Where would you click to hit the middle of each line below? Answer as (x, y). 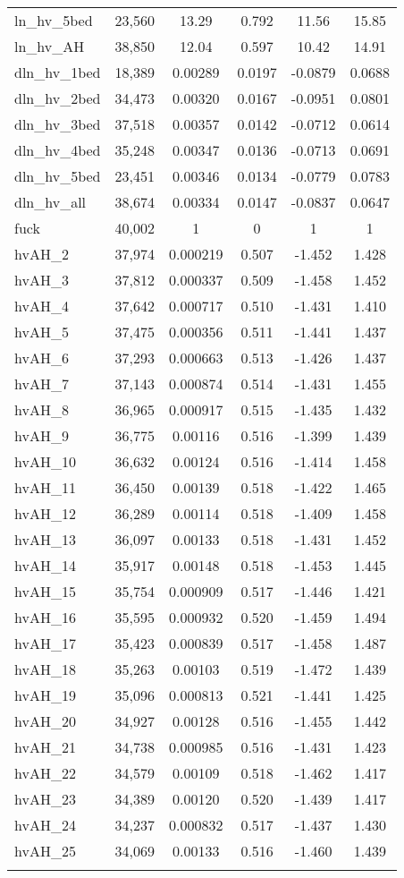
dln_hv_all (50, 202)
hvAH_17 (45, 643)
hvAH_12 (45, 513)
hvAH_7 (42, 384)
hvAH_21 (45, 747)
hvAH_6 (42, 358)
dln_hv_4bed (58, 150)
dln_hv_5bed (58, 176)
